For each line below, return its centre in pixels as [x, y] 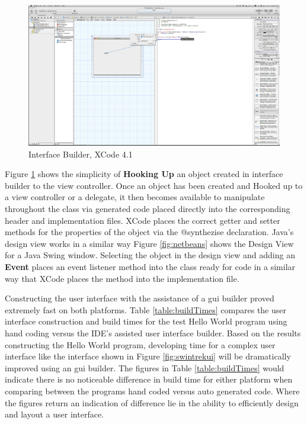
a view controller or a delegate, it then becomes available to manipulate [135, 197]
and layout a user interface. [54, 414]
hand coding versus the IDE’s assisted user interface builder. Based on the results [153, 333]
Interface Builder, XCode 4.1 [81, 154]
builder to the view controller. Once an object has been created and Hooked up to [154, 185]
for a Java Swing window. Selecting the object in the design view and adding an [150, 255]
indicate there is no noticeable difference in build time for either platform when [149, 379]
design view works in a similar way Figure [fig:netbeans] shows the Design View [149, 243]
